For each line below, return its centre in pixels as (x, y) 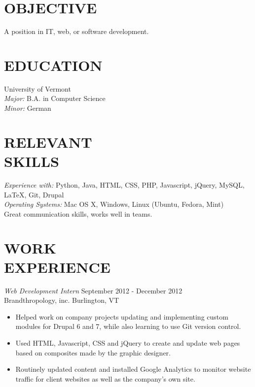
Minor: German (28, 108)
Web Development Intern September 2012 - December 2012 (93, 290)
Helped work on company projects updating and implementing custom (122, 316)
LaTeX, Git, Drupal (34, 194)
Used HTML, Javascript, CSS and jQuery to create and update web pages (128, 343)
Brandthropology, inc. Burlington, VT (62, 300)
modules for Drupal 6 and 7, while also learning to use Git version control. (128, 326)
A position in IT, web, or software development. (76, 31)
